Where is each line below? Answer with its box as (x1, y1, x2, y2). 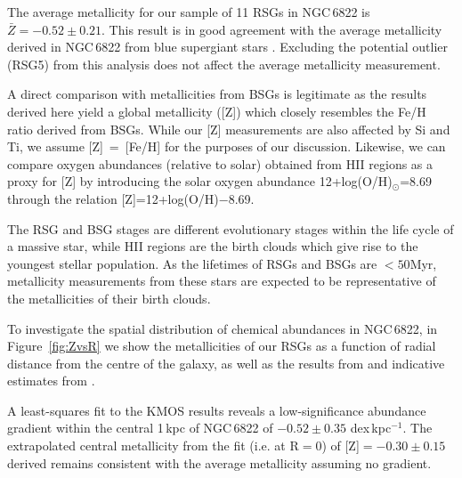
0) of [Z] (315, 436, 360, 455)
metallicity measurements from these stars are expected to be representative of (7, 271, 436, 290)
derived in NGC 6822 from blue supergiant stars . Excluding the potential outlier (7, 37, 449, 56)
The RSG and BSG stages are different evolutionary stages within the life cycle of (7, 219, 454, 238)
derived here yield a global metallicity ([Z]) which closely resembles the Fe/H (7, 101, 426, 120)
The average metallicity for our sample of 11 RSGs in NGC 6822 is (7, 3, 370, 20)
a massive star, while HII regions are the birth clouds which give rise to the (7, 237, 418, 255)
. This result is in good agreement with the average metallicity (101, 20, 442, 38)
